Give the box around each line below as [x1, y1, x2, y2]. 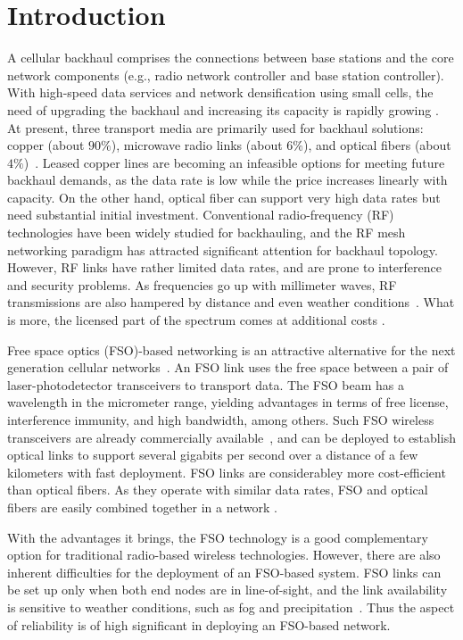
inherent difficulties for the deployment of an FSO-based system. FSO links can [7, 562, 442, 581]
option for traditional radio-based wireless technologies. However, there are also [7, 545, 441, 564]
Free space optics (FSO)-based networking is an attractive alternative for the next [7, 340, 456, 359]
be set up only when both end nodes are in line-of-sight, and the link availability [7, 580, 448, 599]
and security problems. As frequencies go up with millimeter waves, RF [7, 275, 397, 294]
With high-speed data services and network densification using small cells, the [7, 83, 434, 102]
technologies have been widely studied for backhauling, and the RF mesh [7, 223, 406, 242]
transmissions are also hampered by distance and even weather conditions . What [7, 293, 455, 312]
